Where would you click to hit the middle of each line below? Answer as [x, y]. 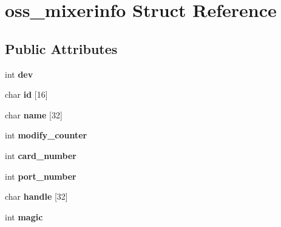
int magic [24, 216]
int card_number [41, 155]
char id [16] [26, 94]
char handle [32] [36, 196]
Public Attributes [61, 48]
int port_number [41, 176]
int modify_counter [46, 135]
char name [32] [34, 114]
